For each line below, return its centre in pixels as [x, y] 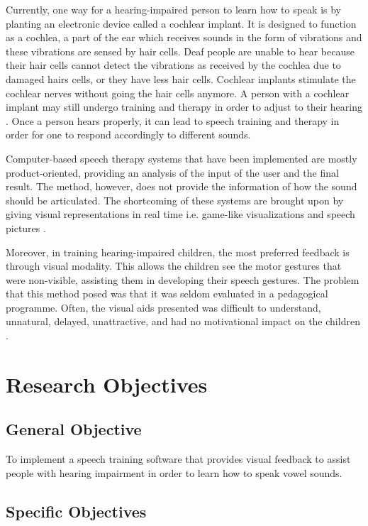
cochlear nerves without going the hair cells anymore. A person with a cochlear [178, 93]
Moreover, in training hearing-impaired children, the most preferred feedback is [178, 252]
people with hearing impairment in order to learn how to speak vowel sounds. [174, 472]
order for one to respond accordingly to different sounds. [128, 135]
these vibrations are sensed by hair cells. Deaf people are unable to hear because [180, 51]
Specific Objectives [76, 511]
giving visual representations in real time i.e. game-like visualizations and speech [180, 214]
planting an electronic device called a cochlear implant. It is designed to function [181, 23]
